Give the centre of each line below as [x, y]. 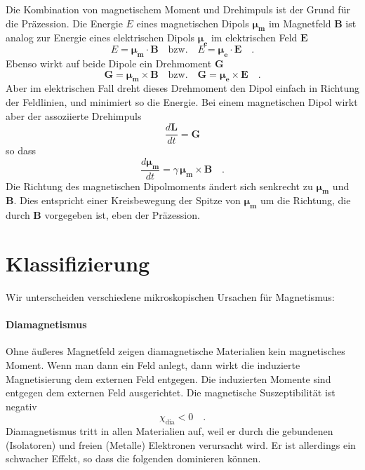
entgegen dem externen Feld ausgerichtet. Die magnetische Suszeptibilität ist [171, 392]
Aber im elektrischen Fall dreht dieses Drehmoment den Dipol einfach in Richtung [182, 88]
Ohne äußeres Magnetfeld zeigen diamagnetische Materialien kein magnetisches [175, 351]
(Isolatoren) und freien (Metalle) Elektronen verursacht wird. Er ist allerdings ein [181, 444]
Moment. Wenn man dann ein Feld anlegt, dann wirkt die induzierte [153, 364]
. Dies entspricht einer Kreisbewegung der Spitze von [127, 200]
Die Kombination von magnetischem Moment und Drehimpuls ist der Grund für [178, 9]
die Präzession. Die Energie [64, 23]
